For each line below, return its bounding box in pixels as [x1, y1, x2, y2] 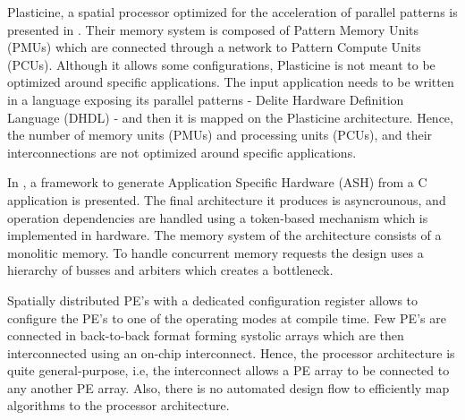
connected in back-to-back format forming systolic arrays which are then [7, 326, 404, 345]
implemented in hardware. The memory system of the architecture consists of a [7, 226, 442, 244]
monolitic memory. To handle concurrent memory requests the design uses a [7, 243, 424, 261]
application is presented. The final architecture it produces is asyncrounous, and [7, 190, 446, 209]
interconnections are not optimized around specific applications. [7, 142, 357, 161]
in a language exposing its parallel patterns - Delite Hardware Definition [7, 90, 404, 108]
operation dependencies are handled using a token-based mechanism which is [7, 208, 428, 227]
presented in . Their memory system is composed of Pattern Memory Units [7, 20, 419, 39]
